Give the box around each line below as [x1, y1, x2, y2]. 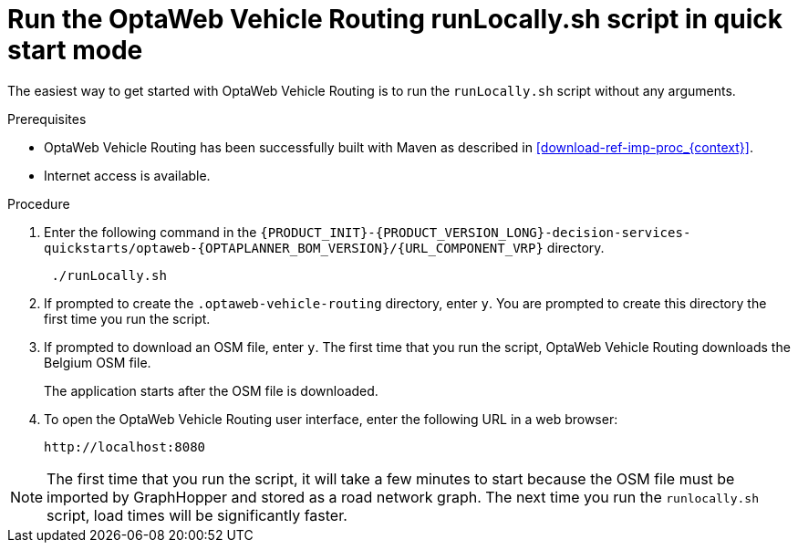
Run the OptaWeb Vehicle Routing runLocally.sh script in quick [7, 4, 782, 35]
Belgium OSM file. [44, 354, 151, 370]
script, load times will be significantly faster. [47, 505, 347, 524]
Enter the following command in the [44, 223, 257, 240]
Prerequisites [7, 110, 87, 127]
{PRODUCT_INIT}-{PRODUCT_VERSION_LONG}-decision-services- [260, 224, 691, 240]
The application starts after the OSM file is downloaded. [44, 382, 378, 399]
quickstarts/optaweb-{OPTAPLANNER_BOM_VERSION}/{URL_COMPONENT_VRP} [44, 240, 544, 255]
